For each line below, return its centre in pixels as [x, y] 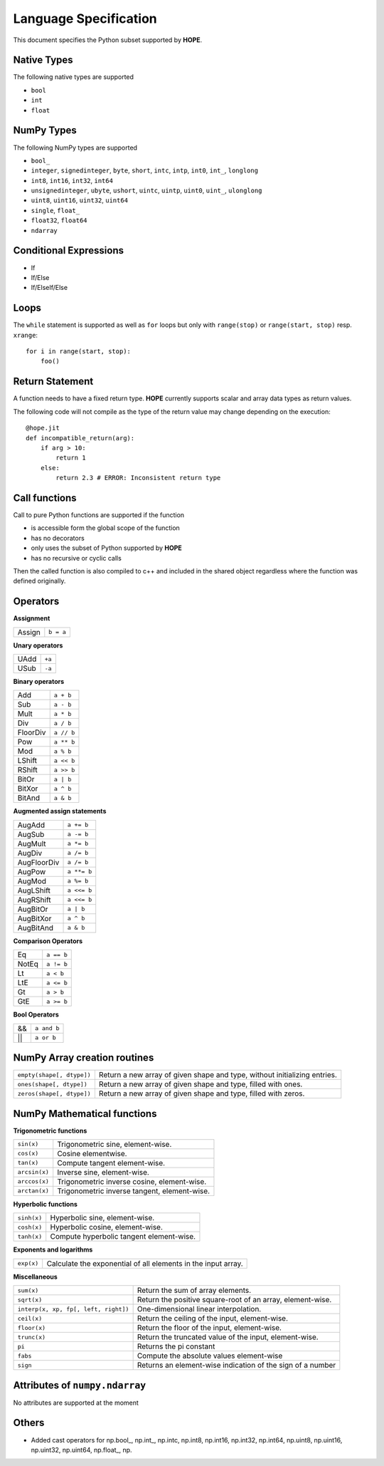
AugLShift [34, 890]
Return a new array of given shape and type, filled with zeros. [202, 1093]
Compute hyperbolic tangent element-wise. [123, 1237]
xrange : [26, 335]
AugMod [32, 881]
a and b [47, 1028]
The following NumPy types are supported [75, 147]
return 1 [71, 458]
